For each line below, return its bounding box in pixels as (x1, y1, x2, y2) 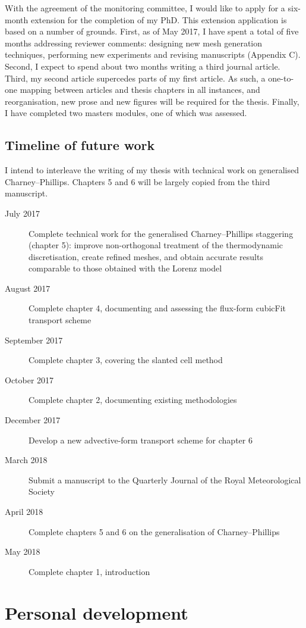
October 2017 (5, 373, 54, 386)
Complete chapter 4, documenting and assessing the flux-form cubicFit (29, 302, 286, 314)
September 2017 (5, 333, 63, 346)
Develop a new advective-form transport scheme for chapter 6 (29, 433, 253, 446)
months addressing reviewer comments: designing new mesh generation (5, 36, 263, 49)
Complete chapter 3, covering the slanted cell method (29, 354, 223, 366)
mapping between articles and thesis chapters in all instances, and (20, 83, 260, 96)
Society (29, 485, 55, 498)
